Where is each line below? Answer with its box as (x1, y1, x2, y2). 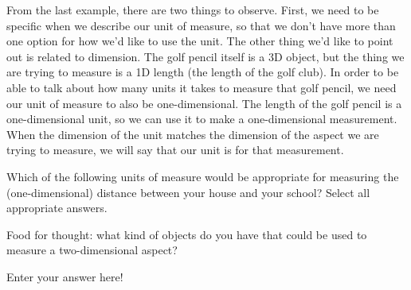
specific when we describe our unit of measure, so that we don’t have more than (6, 17, 396, 33)
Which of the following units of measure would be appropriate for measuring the (6, 168, 399, 184)
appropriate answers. (6, 199, 108, 216)
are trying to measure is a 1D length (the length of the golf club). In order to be (6, 64, 399, 80)
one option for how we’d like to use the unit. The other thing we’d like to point (6, 33, 393, 49)
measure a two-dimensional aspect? (6, 242, 178, 258)
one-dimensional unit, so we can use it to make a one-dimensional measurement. (6, 110, 397, 127)
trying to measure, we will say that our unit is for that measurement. (6, 141, 344, 158)
